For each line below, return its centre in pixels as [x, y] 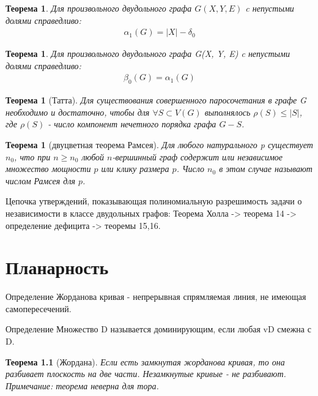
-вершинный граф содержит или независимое [198, 156]
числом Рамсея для [40, 180]
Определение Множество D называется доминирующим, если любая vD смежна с [158, 329]
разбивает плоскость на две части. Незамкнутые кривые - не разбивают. [146, 374]
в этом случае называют [266, 169]
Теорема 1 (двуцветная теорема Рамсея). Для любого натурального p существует [159, 145]
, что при [32, 156]
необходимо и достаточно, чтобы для [78, 112]
